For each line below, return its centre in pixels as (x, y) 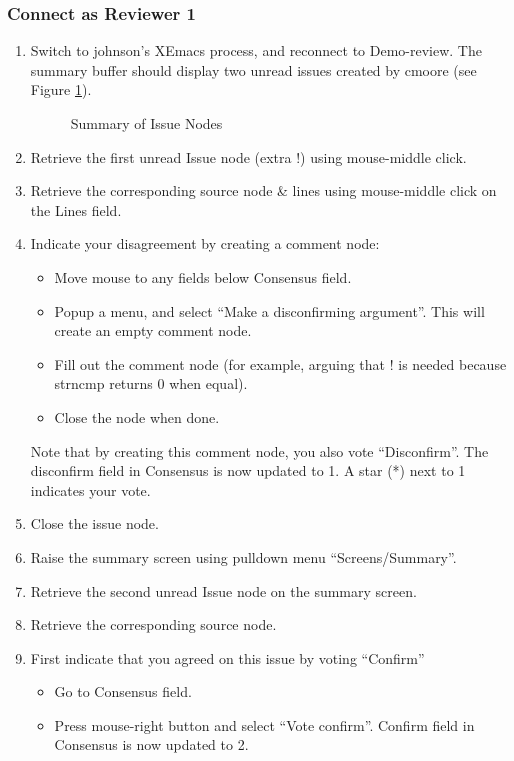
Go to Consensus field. (123, 691)
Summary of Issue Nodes (146, 123)
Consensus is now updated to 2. (151, 744)
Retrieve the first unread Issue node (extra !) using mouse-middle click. (248, 156)
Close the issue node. (94, 523)
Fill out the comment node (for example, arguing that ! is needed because (280, 363)
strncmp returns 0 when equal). (151, 383)
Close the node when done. (137, 416)
